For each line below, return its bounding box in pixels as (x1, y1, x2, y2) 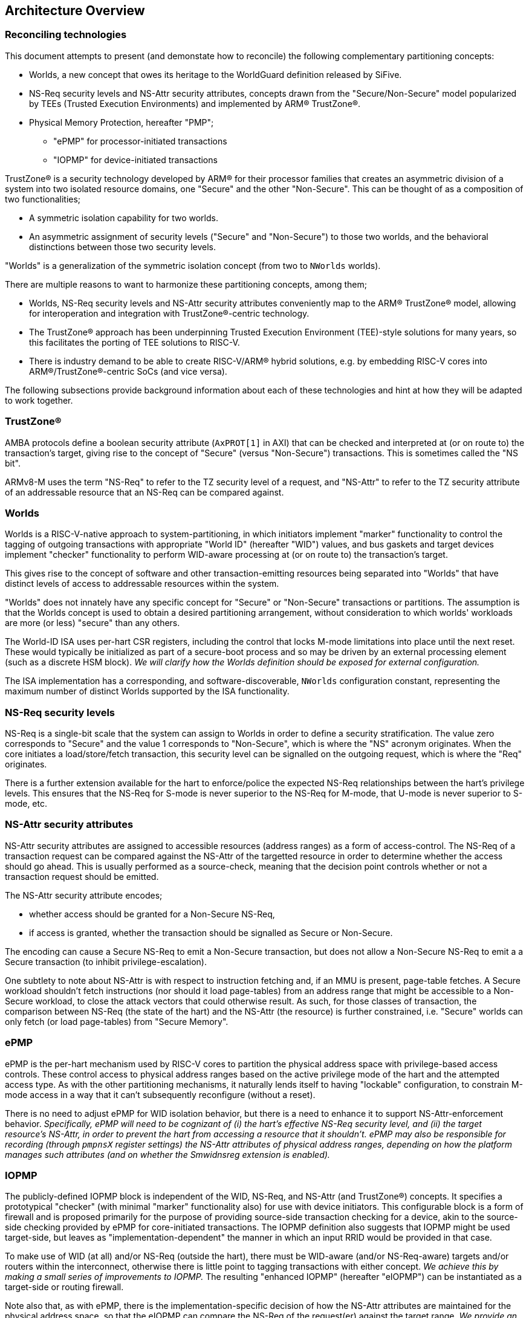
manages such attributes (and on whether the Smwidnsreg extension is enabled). (5, 1149, 330, 1160)
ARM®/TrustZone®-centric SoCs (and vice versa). (29, 366, 227, 376)
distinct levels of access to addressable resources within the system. (5, 578, 279, 589)
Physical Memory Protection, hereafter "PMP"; (29, 117, 214, 128)
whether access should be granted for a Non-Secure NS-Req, (29, 908, 275, 919)
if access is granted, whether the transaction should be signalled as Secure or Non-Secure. (29, 927, 393, 938)
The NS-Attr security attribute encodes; (5, 890, 163, 900)
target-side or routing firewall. (5, 1282, 124, 1293)
